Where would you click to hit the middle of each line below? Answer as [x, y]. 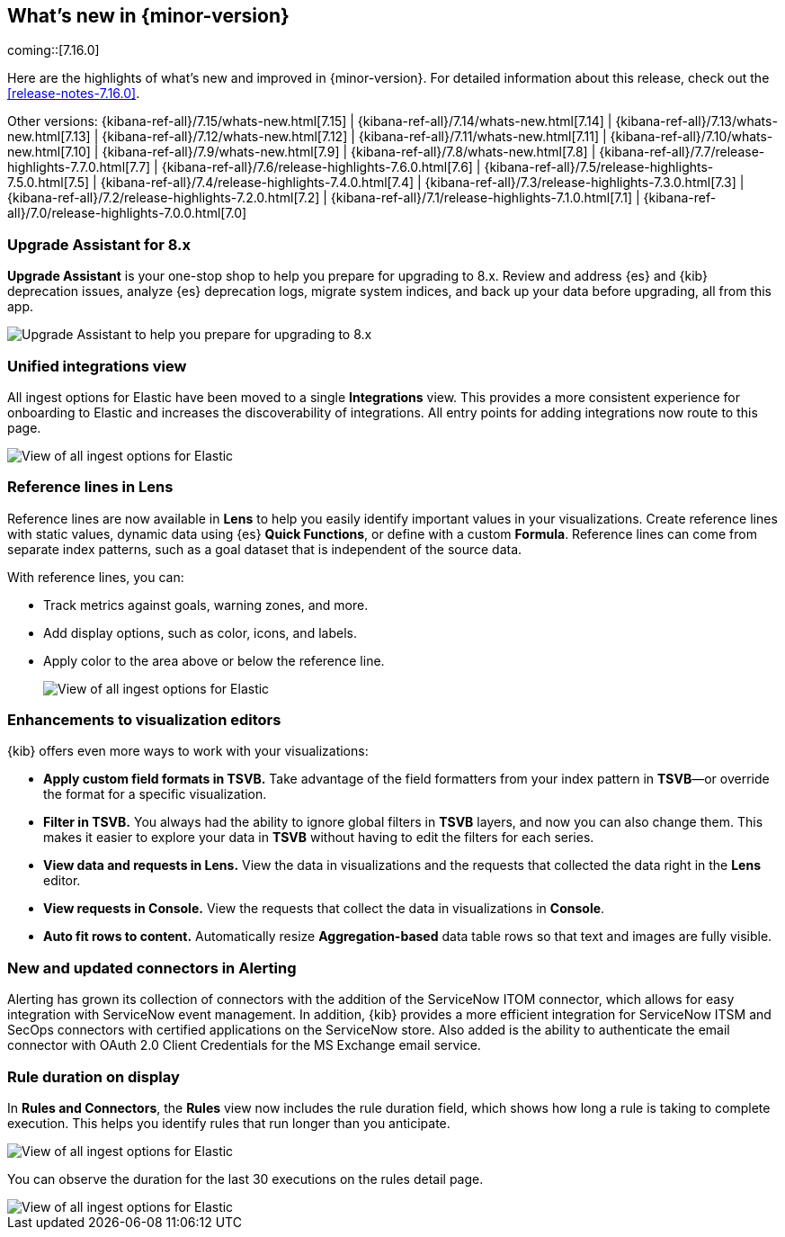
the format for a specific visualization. [155, 794]
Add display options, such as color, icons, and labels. [200, 632]
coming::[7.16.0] [54, 50]
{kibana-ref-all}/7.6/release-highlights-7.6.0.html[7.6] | [321, 167]
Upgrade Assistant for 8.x [99, 244]
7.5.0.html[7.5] [49, 183]
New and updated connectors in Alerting [152, 968]
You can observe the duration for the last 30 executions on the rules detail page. [245, 1179]
